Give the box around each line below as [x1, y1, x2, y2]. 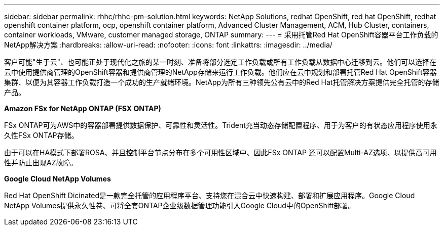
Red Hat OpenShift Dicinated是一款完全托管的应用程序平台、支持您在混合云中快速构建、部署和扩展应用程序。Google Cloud [4, 191, 415, 200]
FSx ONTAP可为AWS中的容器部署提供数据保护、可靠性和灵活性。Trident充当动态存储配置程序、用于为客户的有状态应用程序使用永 [4, 121, 437, 129]
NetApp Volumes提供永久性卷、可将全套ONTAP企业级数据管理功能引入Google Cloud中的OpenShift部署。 [4, 201, 355, 210]
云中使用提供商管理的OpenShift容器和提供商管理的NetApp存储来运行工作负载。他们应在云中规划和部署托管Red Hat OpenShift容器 [4, 68, 437, 76]
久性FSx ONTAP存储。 [4, 131, 79, 140]
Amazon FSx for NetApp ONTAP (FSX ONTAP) [4, 104, 161, 113]
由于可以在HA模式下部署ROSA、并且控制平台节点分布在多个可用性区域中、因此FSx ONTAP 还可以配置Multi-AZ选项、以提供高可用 [4, 148, 437, 157]
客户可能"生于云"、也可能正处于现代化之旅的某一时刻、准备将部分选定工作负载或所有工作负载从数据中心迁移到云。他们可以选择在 [4, 58, 437, 66]
